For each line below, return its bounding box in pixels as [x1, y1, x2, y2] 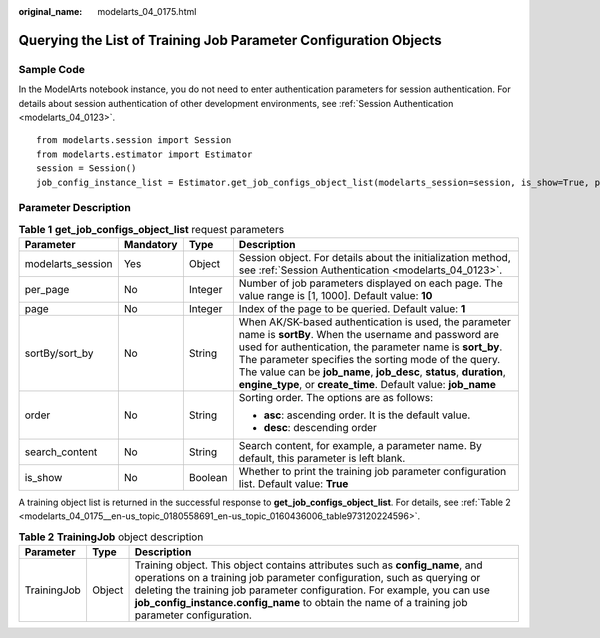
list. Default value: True [238, 477, 349, 491]
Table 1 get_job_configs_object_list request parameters [18, 222, 285, 236]
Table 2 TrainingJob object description [18, 530, 204, 544]
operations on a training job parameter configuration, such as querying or [134, 571, 481, 585]
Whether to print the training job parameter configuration [238, 465, 507, 479]
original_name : [18, 6, 83, 17]
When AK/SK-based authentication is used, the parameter [238, 315, 512, 329]
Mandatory [123, 238, 178, 252]
